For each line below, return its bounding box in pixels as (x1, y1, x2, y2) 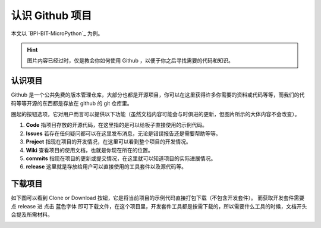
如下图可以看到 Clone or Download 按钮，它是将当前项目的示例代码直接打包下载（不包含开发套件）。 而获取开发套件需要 (11, 194, 305, 202)
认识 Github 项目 (11, 9, 92, 22)
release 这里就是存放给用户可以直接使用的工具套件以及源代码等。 (26, 163, 187, 170)
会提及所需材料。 (11, 211, 53, 218)
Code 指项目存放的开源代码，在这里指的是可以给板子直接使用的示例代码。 (26, 121, 208, 129)
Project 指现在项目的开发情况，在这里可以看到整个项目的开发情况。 (26, 138, 191, 145)
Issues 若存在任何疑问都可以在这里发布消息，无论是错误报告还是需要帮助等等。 (26, 130, 221, 137)
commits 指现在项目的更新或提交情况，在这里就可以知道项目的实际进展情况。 (26, 155, 216, 162)
